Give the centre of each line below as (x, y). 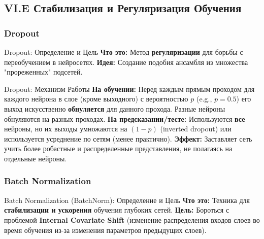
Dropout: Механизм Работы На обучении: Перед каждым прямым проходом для (129, 89)
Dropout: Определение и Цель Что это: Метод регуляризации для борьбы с (124, 52)
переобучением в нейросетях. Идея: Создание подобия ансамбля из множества (126, 62)
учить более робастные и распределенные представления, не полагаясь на (118, 148)
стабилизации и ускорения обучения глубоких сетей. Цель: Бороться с (117, 210)
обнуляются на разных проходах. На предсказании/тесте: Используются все (125, 118)
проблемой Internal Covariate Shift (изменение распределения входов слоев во (132, 219)
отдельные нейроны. (36, 158)
